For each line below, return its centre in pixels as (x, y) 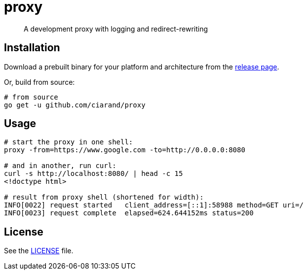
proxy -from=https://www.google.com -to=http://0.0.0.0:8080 (125, 150)
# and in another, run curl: (60, 166)
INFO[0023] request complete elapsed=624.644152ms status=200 (129, 213)
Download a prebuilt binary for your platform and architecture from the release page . (142, 67)
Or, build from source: (39, 82)
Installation (32, 48)
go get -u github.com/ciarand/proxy (75, 105)
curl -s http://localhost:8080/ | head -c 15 (94, 174)
